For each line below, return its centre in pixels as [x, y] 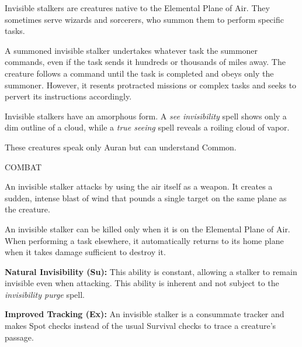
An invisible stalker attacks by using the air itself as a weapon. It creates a [139, 186]
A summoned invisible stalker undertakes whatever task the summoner [131, 50]
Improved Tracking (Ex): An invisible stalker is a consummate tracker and [145, 314]
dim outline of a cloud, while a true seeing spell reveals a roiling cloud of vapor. [147, 127]
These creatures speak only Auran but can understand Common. [121, 147]
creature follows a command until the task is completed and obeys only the [139, 73]
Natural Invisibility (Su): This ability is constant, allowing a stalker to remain [151, 271]
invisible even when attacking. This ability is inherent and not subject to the [142, 283]
